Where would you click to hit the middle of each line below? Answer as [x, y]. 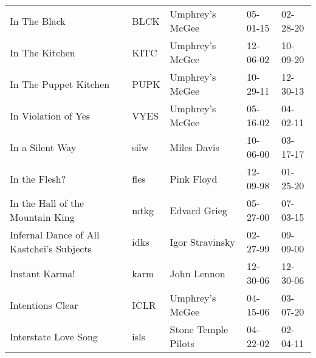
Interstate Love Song [54, 336]
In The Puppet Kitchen [60, 84]
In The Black [38, 21]
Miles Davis [194, 147]
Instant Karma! [43, 273]
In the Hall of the [47, 203]
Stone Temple [199, 329]
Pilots [182, 343]
